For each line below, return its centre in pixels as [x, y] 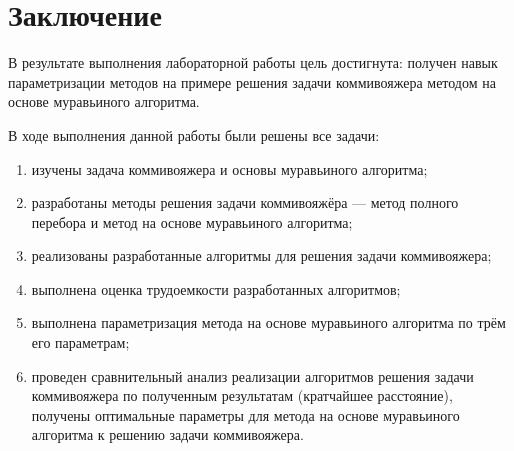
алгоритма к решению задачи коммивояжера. [167, 434]
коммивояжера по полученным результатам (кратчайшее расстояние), [242, 395]
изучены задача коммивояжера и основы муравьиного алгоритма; [229, 168]
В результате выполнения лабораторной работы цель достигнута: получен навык [253, 62]
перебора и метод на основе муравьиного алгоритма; [192, 221]
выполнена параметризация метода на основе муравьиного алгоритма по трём [268, 322]
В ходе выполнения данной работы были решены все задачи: [194, 134]
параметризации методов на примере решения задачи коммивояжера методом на [252, 81]
